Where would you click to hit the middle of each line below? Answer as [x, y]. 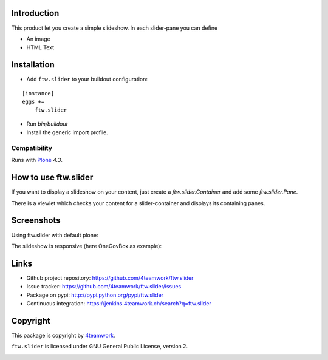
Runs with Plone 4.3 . [37, 160]
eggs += [33, 101]
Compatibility [32, 148]
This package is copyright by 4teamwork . [63, 335]
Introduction [35, 13]
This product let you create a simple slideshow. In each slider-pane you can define [114, 28]
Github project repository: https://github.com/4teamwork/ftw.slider [110, 278]
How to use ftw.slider [52, 178]
